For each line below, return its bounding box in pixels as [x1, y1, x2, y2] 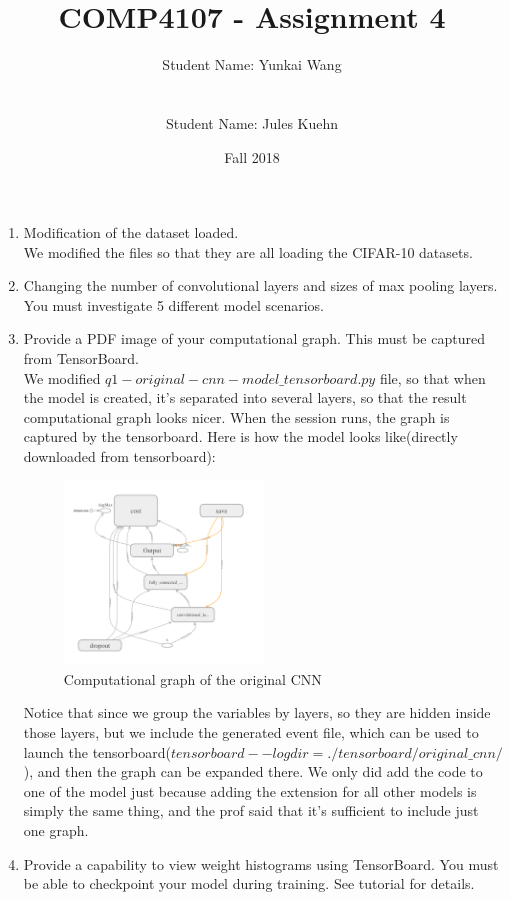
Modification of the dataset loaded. [23, 222, 239, 243]
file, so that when [379, 367, 486, 388]
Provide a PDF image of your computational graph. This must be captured [23, 328, 485, 349]
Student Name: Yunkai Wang [162, 54, 342, 75]
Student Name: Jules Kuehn [165, 112, 339, 133]
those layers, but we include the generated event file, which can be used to [23, 721, 479, 742]
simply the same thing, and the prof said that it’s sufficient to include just [23, 800, 479, 821]
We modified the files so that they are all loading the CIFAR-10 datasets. [23, 241, 473, 262]
